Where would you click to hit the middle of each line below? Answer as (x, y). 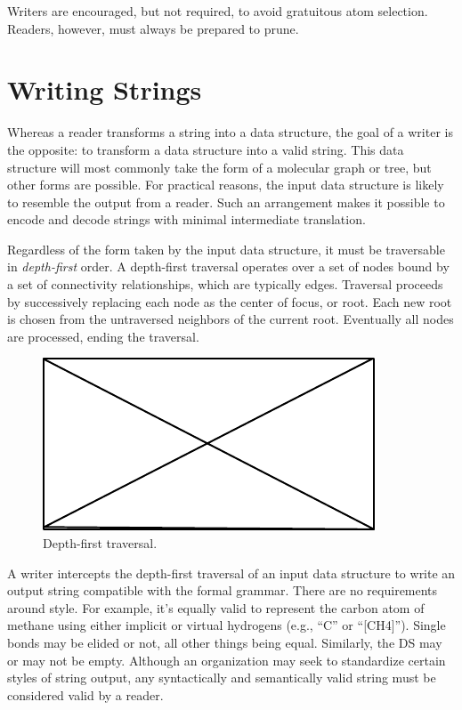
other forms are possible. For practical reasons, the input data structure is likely (226, 185)
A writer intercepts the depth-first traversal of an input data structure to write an (231, 573)
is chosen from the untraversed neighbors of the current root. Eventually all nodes (231, 319)
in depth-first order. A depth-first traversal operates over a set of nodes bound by (228, 266)
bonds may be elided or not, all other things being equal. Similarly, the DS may (225, 642)
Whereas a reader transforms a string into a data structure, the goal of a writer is (230, 132)
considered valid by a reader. (85, 694)
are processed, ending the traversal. (103, 336)
